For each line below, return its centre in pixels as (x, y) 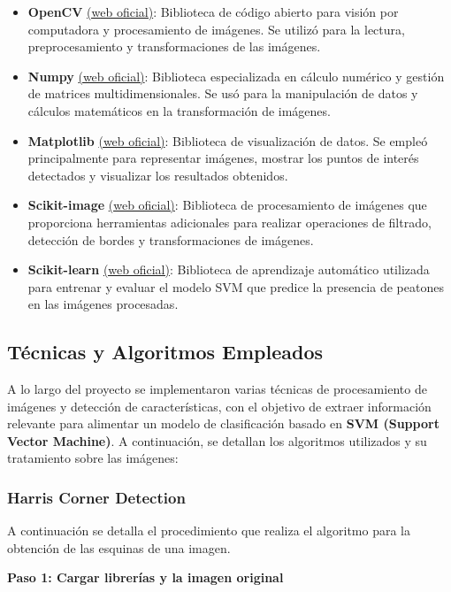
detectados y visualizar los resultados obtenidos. (158, 175)
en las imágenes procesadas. (103, 304)
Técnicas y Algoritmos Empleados (165, 352)
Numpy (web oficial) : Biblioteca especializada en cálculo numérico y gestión (236, 76)
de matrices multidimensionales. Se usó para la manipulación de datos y (223, 93)
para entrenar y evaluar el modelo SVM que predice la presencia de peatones (236, 286)
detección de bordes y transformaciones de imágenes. (171, 239)
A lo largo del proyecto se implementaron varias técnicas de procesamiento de (217, 389)
